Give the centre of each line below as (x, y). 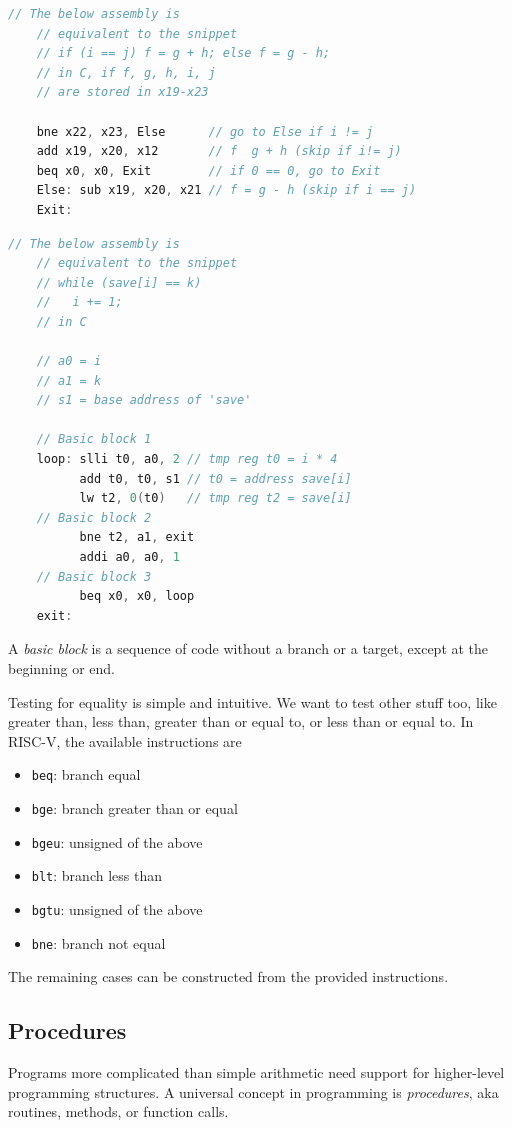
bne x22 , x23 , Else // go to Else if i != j (205, 131)
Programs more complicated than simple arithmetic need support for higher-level (256, 1072)
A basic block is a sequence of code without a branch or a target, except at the (248, 648)
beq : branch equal (86, 774)
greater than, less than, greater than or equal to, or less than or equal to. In (241, 721)
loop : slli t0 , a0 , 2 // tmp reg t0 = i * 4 (187, 459)
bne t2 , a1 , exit (137, 537)
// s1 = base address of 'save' (144, 400)
